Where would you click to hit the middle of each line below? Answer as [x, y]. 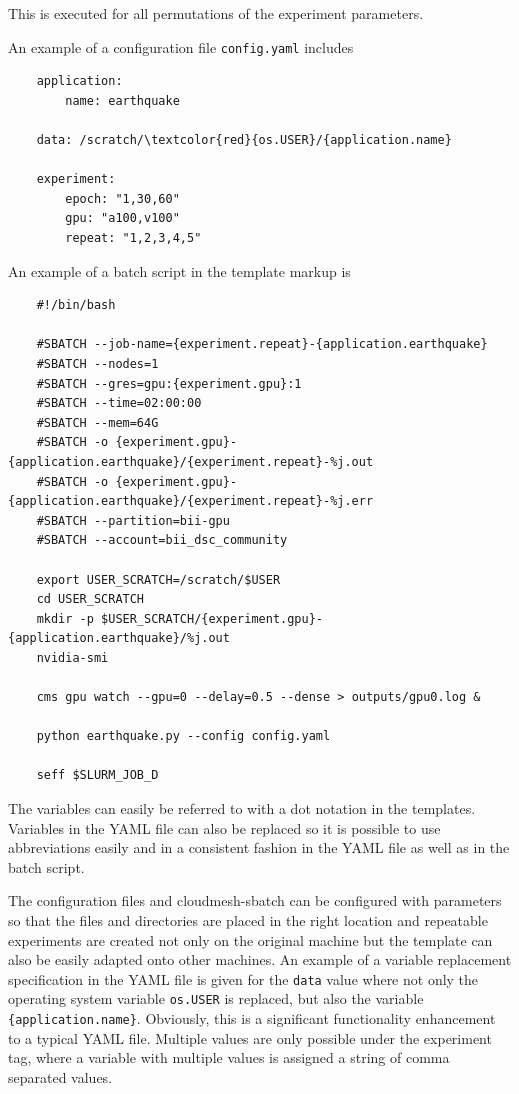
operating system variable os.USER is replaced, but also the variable [216, 998]
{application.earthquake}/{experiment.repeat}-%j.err [191, 501]
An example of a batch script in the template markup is [179, 270]
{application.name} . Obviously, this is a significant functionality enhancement [252, 1018]
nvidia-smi [72, 657]
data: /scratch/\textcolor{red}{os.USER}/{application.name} [244, 140]
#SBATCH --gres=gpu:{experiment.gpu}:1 [169, 383]
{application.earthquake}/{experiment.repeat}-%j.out [191, 461]
